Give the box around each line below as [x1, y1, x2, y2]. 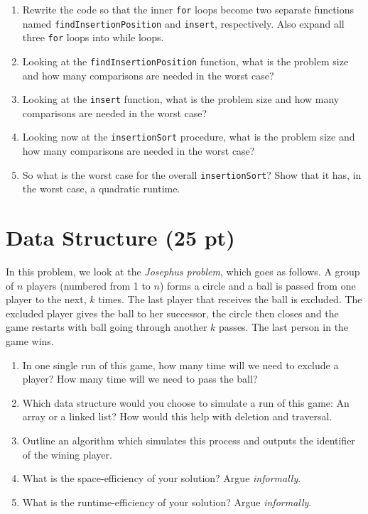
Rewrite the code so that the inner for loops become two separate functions [22, 2, 354, 16]
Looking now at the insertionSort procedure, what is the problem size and [22, 129, 355, 144]
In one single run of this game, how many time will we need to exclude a [22, 357, 339, 372]
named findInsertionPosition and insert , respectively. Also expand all [22, 16, 345, 31]
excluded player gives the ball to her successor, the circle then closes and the [6, 305, 339, 320]
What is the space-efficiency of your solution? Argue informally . [22, 471, 301, 486]
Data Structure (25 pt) [6, 223, 235, 252]
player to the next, [6, 292, 87, 307]
